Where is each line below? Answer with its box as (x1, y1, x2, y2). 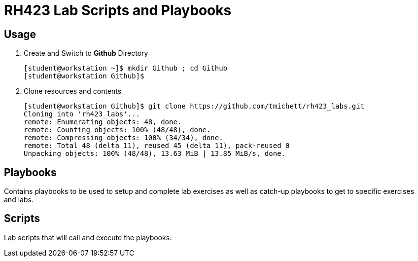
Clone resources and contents (24, 87, 122, 96)
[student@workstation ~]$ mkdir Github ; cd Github (24, 64, 228, 73)
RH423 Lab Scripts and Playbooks (4, 2, 232, 19)
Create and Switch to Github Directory (24, 49, 148, 58)
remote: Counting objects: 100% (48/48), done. (24, 126, 211, 134)
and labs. (4, 195, 34, 204)
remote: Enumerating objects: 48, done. (24, 118, 182, 126)
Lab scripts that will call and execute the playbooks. (4, 233, 172, 242)
